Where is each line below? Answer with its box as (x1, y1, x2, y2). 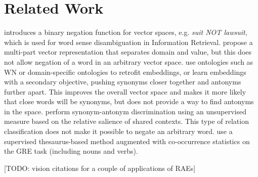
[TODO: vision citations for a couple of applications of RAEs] (4, 162, 196, 173)
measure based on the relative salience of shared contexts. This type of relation (4, 116, 249, 126)
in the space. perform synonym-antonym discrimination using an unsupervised (4, 106, 246, 116)
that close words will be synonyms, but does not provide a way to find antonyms (4, 96, 254, 107)
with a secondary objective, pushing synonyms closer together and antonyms (4, 76, 241, 87)
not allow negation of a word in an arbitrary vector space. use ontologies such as (4, 56, 253, 67)
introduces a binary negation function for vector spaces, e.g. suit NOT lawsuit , (4, 27, 247, 37)
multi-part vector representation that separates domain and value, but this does (4, 47, 252, 57)
